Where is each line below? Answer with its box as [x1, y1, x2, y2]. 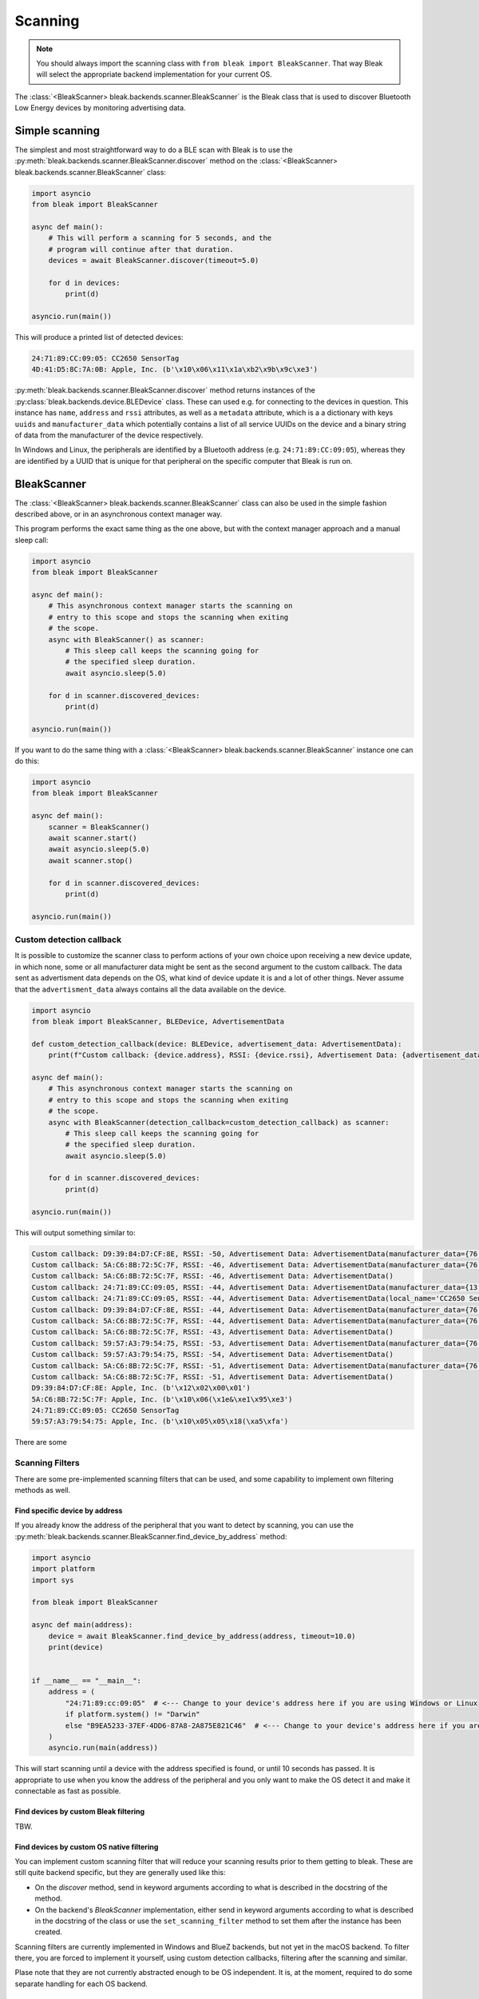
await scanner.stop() [48, 856, 133, 865]
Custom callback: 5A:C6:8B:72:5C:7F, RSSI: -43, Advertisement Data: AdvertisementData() [31, 1327, 394, 1337]
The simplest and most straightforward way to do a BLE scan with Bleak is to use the [14, 145, 293, 155]
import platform [31, 1564, 96, 1574]
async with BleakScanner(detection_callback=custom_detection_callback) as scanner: [48, 1118, 390, 1127]
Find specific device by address [14, 1506, 123, 1515]
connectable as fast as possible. [14, 1786, 121, 1796]
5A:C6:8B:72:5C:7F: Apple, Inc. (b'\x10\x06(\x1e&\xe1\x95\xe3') [31, 1395, 293, 1403]
